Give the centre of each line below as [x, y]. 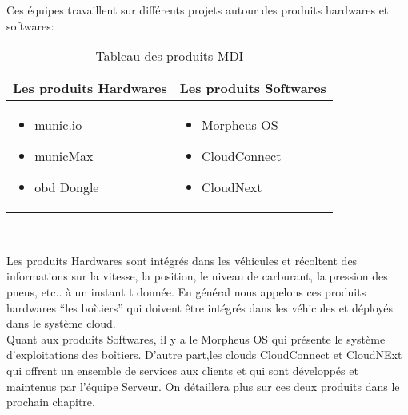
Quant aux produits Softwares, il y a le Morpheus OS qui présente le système [196, 338]
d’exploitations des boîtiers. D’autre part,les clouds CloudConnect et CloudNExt [204, 355]
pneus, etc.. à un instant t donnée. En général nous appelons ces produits [186, 291]
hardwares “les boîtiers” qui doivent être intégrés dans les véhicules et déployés [200, 307]
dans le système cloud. [61, 323]
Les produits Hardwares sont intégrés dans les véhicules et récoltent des [182, 260]
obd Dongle [67, 187]
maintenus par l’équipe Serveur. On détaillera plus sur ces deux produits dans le [203, 386]
